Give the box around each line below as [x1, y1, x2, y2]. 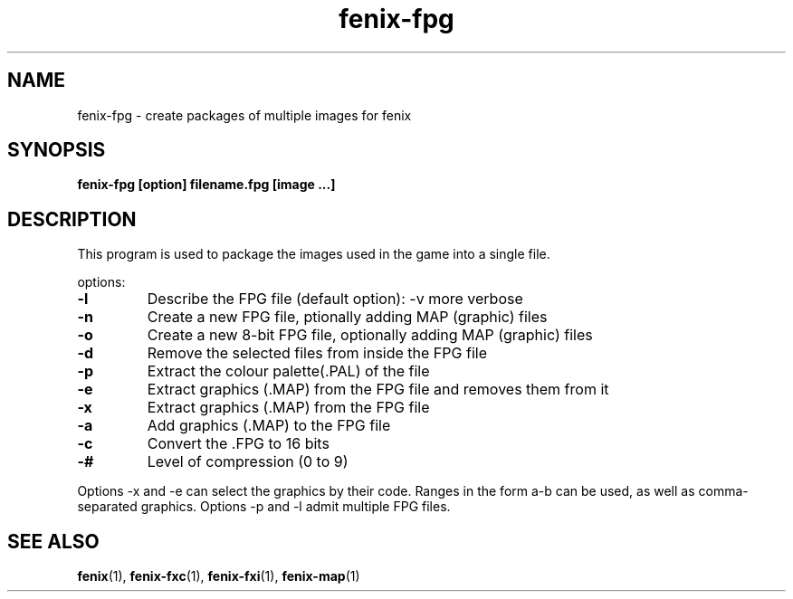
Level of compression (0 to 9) [147, 452, 349, 471]
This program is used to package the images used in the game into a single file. [77, 246, 550, 262]
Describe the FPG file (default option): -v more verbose [147, 290, 523, 309]
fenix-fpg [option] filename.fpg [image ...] [77, 176, 336, 193]
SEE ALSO [7, 529, 100, 553]
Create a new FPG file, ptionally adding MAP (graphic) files [147, 308, 548, 327]
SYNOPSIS [7, 138, 106, 162]
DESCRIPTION [7, 207, 137, 231]
